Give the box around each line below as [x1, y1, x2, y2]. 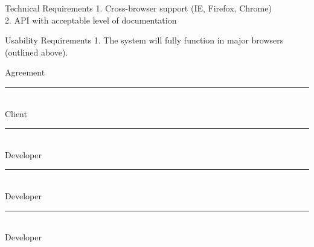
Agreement [5, 66, 45, 79]
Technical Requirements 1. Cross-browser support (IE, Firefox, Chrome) [5, 2, 272, 14]
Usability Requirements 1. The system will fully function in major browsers [5, 34, 284, 47]
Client [5, 107, 27, 120]
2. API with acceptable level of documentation [5, 13, 177, 26]
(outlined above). [5, 45, 68, 58]
